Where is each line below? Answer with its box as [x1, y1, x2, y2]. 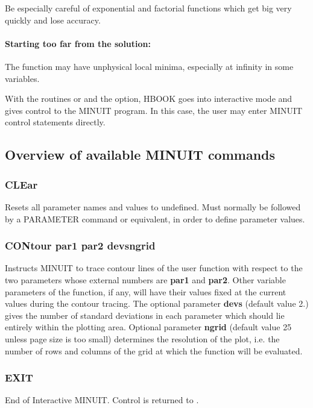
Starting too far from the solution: [5, 37, 151, 49]
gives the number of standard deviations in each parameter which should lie [5, 309, 285, 321]
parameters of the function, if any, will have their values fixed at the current [5, 285, 286, 298]
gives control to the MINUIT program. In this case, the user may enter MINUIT [5, 104, 303, 116]
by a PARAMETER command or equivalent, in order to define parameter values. [5, 212, 305, 225]
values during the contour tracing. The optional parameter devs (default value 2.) [5, 297, 309, 310]
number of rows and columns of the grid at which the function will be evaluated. [5, 344, 303, 357]
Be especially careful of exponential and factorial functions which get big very [5, 2, 292, 14]
